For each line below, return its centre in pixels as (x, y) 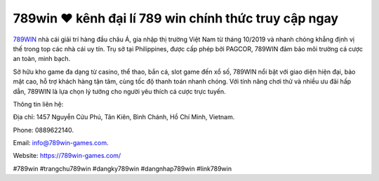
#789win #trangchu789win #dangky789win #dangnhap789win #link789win (122, 168)
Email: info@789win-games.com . (61, 143)
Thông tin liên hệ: (38, 104)
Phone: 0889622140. (43, 130)
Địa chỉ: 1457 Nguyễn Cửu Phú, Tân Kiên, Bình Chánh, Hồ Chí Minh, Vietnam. (124, 117)
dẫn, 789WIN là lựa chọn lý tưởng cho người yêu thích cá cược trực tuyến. (119, 91)
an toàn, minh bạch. (42, 59)
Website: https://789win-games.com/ (67, 156)
